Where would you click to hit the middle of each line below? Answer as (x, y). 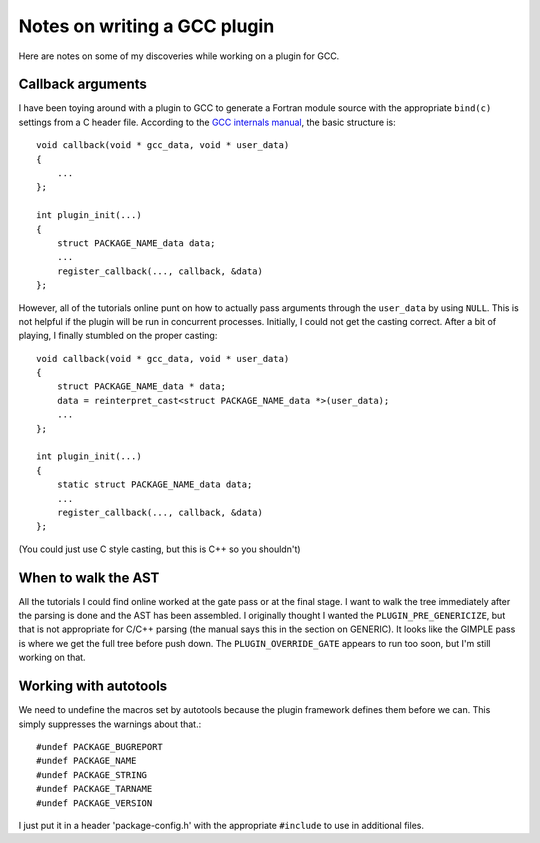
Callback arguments (82, 84)
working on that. (52, 657)
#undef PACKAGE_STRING (92, 774)
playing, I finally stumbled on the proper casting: (118, 336)
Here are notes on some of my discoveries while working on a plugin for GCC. (179, 56)
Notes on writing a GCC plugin (146, 26)
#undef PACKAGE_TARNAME (94, 789)
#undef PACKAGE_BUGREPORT (100, 746)
